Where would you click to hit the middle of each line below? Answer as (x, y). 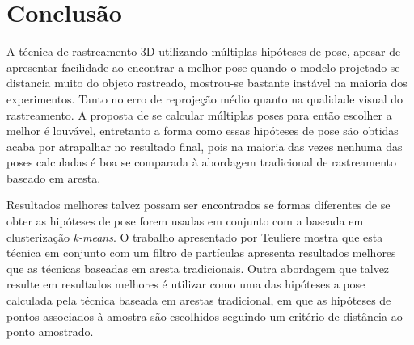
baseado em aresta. (54, 177)
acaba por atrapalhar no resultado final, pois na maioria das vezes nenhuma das (205, 146)
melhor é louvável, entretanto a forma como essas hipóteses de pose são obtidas (203, 130)
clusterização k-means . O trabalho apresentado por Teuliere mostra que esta (195, 236)
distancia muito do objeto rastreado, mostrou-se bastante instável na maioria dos (207, 83)
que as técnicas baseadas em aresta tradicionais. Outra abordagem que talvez (198, 268)
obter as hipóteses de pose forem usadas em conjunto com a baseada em (185, 221)
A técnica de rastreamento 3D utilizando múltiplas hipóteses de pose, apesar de (204, 51)
